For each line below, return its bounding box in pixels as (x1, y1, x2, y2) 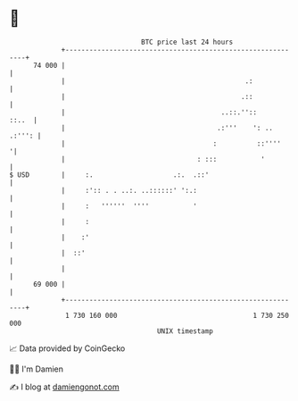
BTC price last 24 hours (141, 38, 234, 46)
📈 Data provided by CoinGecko (9, 343, 126, 354)
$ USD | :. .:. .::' (9, 170, 210, 180)
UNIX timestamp (156, 326, 214, 336)
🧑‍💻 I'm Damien (9, 363, 64, 374)
